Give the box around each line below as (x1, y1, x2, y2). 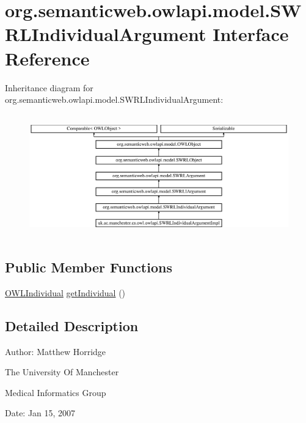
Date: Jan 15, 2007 (5, 406, 76, 419)
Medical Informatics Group (5, 386, 106, 399)
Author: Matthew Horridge (5, 345, 106, 357)
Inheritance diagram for (5, 81, 93, 94)
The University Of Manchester (5, 365, 119, 378)
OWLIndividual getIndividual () (5, 286, 126, 299)
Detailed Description (5, 316, 139, 335)
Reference (5, 45, 90, 70)
